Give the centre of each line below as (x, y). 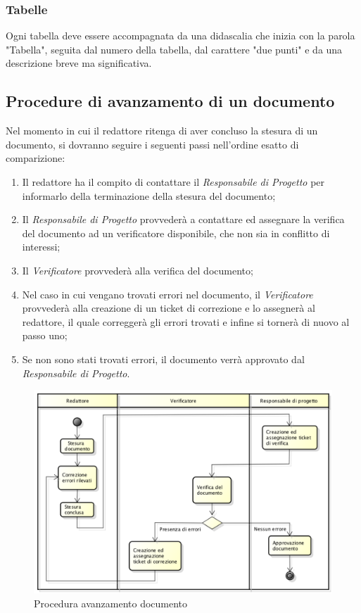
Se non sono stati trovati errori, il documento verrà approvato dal (163, 359)
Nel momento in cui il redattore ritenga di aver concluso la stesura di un (162, 131)
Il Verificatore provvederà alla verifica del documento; (138, 270)
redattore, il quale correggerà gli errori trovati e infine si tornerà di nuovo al (186, 321)
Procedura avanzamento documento (111, 603)
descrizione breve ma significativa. (79, 63)
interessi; (41, 247)
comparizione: (36, 158)
